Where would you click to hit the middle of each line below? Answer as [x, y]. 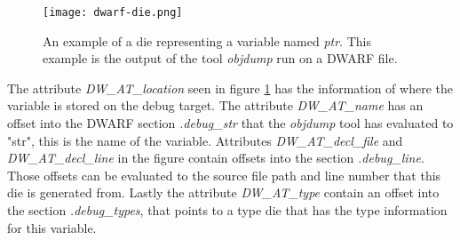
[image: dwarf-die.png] [113, 12]
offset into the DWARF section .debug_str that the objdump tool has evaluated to [230, 123]
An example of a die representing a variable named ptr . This [207, 40]
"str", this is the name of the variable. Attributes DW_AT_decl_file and [205, 140]
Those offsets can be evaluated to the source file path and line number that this [224, 175]
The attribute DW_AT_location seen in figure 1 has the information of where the [230, 88]
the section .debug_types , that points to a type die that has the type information [227, 210]
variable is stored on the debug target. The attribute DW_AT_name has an [215, 105]
